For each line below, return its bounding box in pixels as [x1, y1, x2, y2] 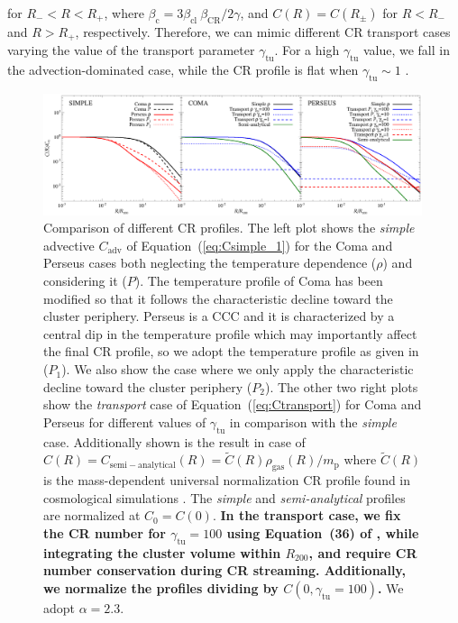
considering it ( [43, 271, 127, 290]
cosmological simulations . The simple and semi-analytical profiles [43, 488, 406, 507]
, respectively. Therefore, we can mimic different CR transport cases [75, 22, 451, 41]
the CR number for [43, 524, 166, 543]
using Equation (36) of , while [226, 524, 419, 543]
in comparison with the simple [229, 412, 397, 431]
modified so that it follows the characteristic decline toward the [43, 289, 393, 307]
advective [43, 235, 95, 254]
